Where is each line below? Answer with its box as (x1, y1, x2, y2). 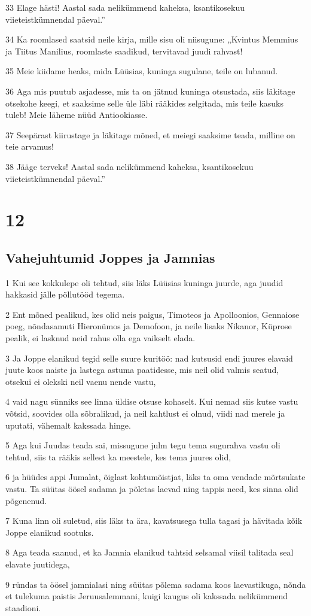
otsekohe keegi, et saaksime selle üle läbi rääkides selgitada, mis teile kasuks (5, 96, 283, 109)
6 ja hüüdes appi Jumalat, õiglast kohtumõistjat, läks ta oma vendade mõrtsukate (5, 471, 306, 483)
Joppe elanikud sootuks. (5, 526, 94, 538)
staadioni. (5, 601, 41, 614)
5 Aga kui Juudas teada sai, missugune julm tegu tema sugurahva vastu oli (5, 439, 280, 451)
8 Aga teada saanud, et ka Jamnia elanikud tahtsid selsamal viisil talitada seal (5, 546, 294, 559)
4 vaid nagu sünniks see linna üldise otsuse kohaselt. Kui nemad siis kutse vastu (5, 395, 298, 408)
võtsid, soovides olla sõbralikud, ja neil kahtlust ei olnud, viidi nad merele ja (5, 407, 285, 420)
